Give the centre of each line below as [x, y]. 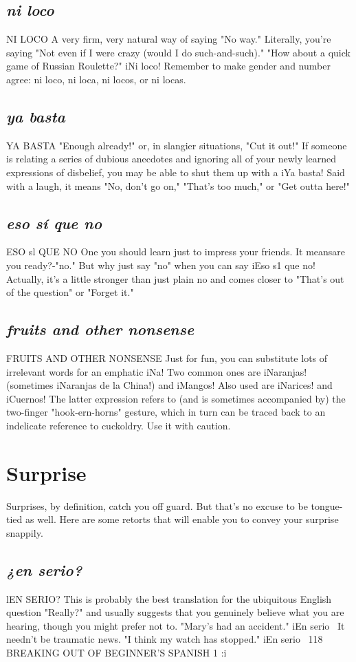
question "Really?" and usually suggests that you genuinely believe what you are [175, 612]
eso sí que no [54, 223]
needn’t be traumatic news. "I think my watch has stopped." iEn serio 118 [165, 639]
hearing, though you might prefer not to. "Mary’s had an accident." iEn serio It [176, 625]
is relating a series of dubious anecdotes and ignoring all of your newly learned [171, 159]
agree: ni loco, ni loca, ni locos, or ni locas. [96, 79]
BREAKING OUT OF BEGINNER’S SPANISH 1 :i [116, 652]
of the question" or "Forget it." [70, 292]
